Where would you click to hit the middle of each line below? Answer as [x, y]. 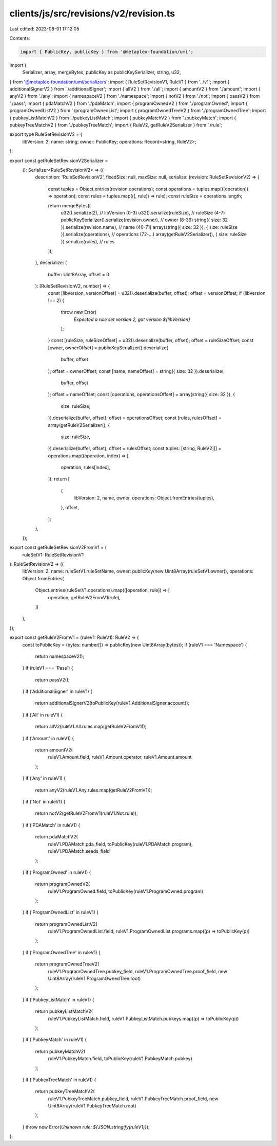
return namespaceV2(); [60, 656]
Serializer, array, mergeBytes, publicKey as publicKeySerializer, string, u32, [102, 73]
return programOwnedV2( [63, 884]
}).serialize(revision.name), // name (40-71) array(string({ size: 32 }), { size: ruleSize [149, 227]
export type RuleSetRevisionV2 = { [46, 134]
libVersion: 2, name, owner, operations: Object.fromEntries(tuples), [144, 498]
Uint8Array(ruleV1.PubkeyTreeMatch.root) [92, 1106]
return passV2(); [53, 679]
